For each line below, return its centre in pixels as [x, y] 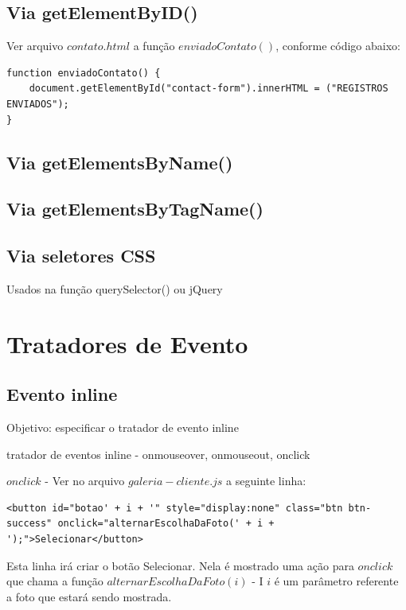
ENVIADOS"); [38, 104]
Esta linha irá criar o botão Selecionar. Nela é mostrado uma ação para [180, 565]
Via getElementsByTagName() [135, 209]
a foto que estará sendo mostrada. [89, 596]
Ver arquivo [35, 46]
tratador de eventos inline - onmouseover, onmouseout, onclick [158, 454]
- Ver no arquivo [85, 481]
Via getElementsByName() [120, 162]
